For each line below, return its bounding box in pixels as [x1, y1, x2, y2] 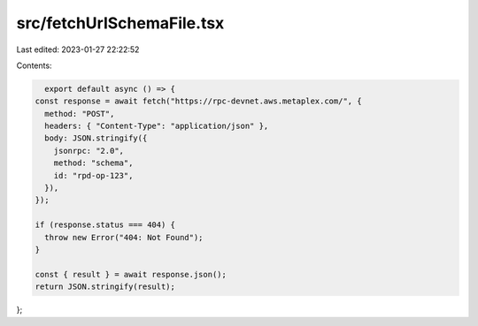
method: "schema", [53, 158, 134, 168]
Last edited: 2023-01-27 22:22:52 [16, 44, 140, 55]
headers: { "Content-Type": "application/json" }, [44, 121, 269, 132]
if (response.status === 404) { [35, 220, 176, 230]
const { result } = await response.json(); [35, 269, 227, 279]
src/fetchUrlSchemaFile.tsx [16, 13, 225, 33]
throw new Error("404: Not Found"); [44, 232, 204, 242]
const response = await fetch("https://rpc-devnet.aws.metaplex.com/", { [35, 96, 362, 106]
